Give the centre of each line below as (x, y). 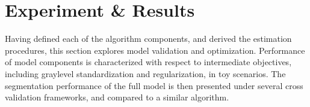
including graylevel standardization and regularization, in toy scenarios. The (145, 73)
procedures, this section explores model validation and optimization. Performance (155, 50)
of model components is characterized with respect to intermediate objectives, (148, 62)
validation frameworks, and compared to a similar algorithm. (117, 97)
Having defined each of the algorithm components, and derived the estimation (148, 39)
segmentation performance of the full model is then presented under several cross (154, 85)
